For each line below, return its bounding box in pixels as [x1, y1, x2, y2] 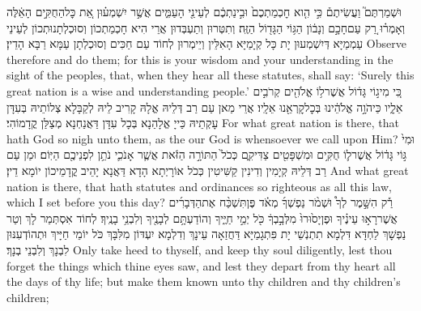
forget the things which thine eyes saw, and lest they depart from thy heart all [6, 257, 396, 274]
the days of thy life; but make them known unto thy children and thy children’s [6, 273, 401, 290]
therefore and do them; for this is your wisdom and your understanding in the [6, 50, 393, 67]
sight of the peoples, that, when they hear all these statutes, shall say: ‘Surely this [6, 66, 415, 83]
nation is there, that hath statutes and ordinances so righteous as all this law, [6, 177, 392, 194]
